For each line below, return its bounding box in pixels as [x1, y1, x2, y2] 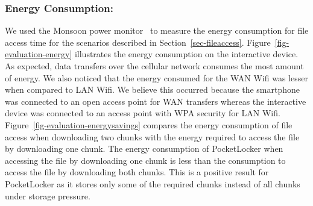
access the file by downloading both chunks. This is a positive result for [5, 166, 269, 178]
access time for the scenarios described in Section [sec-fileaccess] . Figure [5, 36, 271, 48]
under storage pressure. [5, 189, 90, 202]
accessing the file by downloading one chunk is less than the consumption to [5, 154, 286, 166]
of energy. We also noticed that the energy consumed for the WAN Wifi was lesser [5, 71, 308, 84]
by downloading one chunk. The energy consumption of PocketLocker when [5, 142, 283, 155]
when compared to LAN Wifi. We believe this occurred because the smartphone [5, 83, 300, 96]
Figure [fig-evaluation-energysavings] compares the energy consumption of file [5, 118, 292, 131]
